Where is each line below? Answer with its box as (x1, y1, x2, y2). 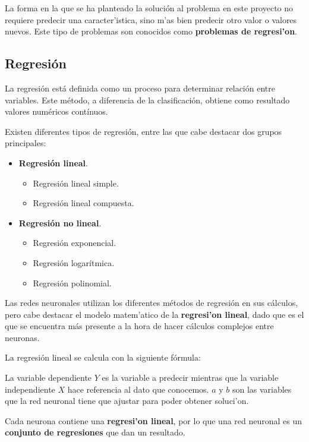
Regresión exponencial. (33, 236, 116, 249)
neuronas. (5, 331, 40, 343)
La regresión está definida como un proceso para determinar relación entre (5, 81, 275, 94)
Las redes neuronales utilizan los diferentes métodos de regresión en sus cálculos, (5, 296, 298, 309)
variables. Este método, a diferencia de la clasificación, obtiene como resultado (5, 93, 290, 106)
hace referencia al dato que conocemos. (67, 383, 209, 395)
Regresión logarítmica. (33, 256, 115, 269)
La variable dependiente (5, 371, 92, 384)
